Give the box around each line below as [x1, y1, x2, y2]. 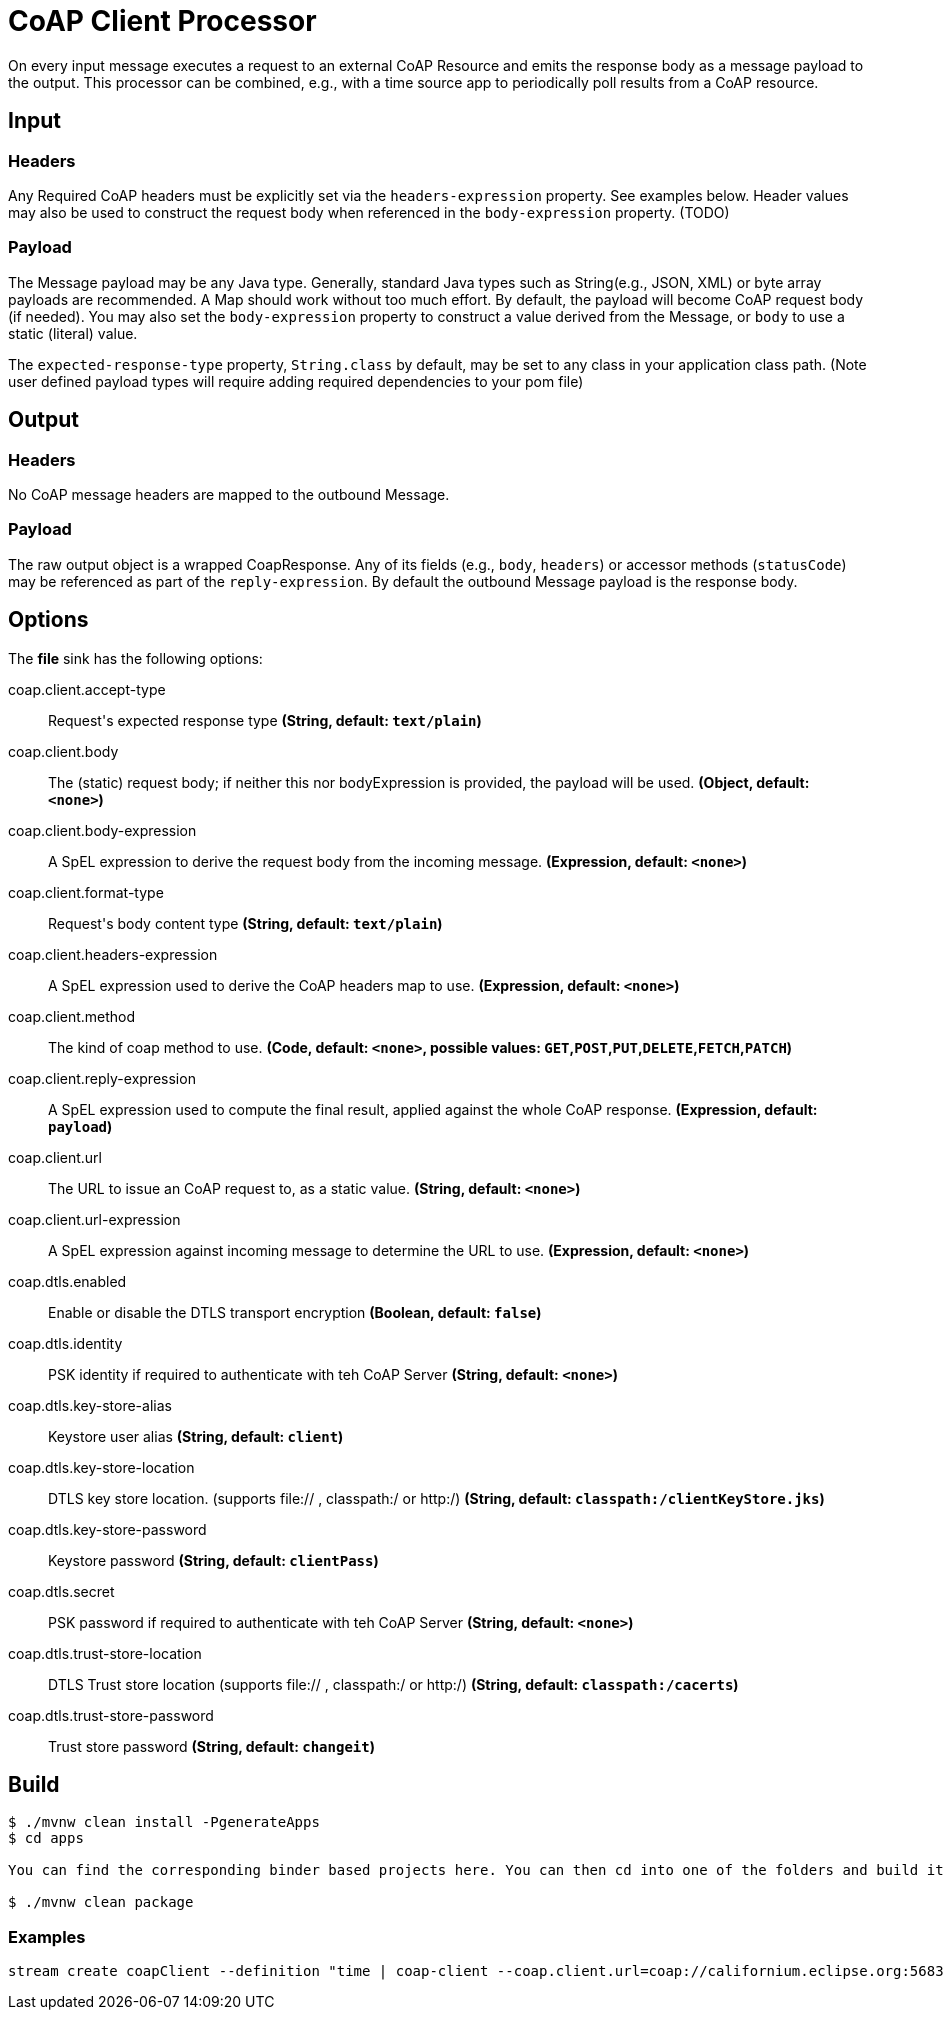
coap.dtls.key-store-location [8, 1458, 195, 1476]
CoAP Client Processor [8, 4, 317, 38]
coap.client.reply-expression [8, 1069, 196, 1087]
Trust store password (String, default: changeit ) [48, 1737, 375, 1755]
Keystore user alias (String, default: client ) [48, 1427, 344, 1445]
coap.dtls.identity [8, 1334, 123, 1352]
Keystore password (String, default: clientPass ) [48, 1551, 379, 1569]
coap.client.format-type [8, 883, 164, 901]
